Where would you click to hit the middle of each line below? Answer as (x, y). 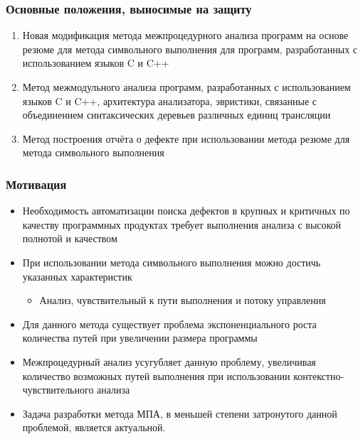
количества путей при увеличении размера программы (140, 338)
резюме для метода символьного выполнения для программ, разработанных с (190, 49)
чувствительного (58, 390)
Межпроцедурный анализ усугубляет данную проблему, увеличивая (169, 361)
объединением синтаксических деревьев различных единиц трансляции (177, 115)
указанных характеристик (77, 276)
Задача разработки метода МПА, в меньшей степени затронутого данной (180, 413)
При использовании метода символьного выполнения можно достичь (172, 262)
